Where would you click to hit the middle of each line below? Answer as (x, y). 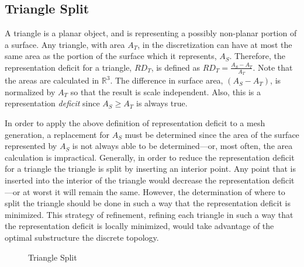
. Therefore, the (257, 56)
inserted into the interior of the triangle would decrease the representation (137, 180)
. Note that (273, 67)
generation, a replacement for (57, 134)
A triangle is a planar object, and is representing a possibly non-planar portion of (151, 33)
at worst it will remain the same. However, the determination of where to (154, 191)
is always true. (162, 103)
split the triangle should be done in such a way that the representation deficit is (148, 203)
